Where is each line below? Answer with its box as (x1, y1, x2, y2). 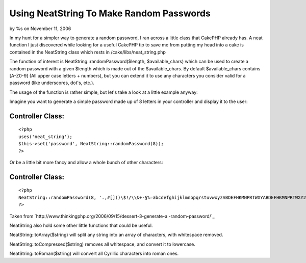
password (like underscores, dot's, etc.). (9, 80, 94, 86)
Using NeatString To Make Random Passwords (9, 8, 211, 19)
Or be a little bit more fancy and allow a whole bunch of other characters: (9, 160, 163, 166)
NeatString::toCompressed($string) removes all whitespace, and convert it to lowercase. (9, 241, 196, 247)
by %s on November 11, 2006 (9, 25, 71, 32)
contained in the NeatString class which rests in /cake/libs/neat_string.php (9, 49, 166, 55)
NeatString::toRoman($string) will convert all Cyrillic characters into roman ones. (9, 250, 179, 257)
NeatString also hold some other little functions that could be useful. (9, 222, 153, 228)
